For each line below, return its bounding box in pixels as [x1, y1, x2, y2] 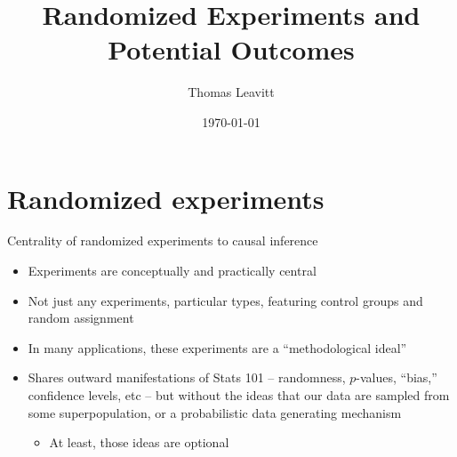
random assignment [28, 309, 134, 327]
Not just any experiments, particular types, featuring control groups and [28, 291, 423, 309]
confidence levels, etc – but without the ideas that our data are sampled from [28, 386, 450, 404]
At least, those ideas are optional [49, 433, 229, 452]
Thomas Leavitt [188, 83, 275, 101]
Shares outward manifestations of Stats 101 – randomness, [28, 368, 346, 387]
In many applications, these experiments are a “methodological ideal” [28, 338, 407, 357]
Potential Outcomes [108, 31, 355, 68]
